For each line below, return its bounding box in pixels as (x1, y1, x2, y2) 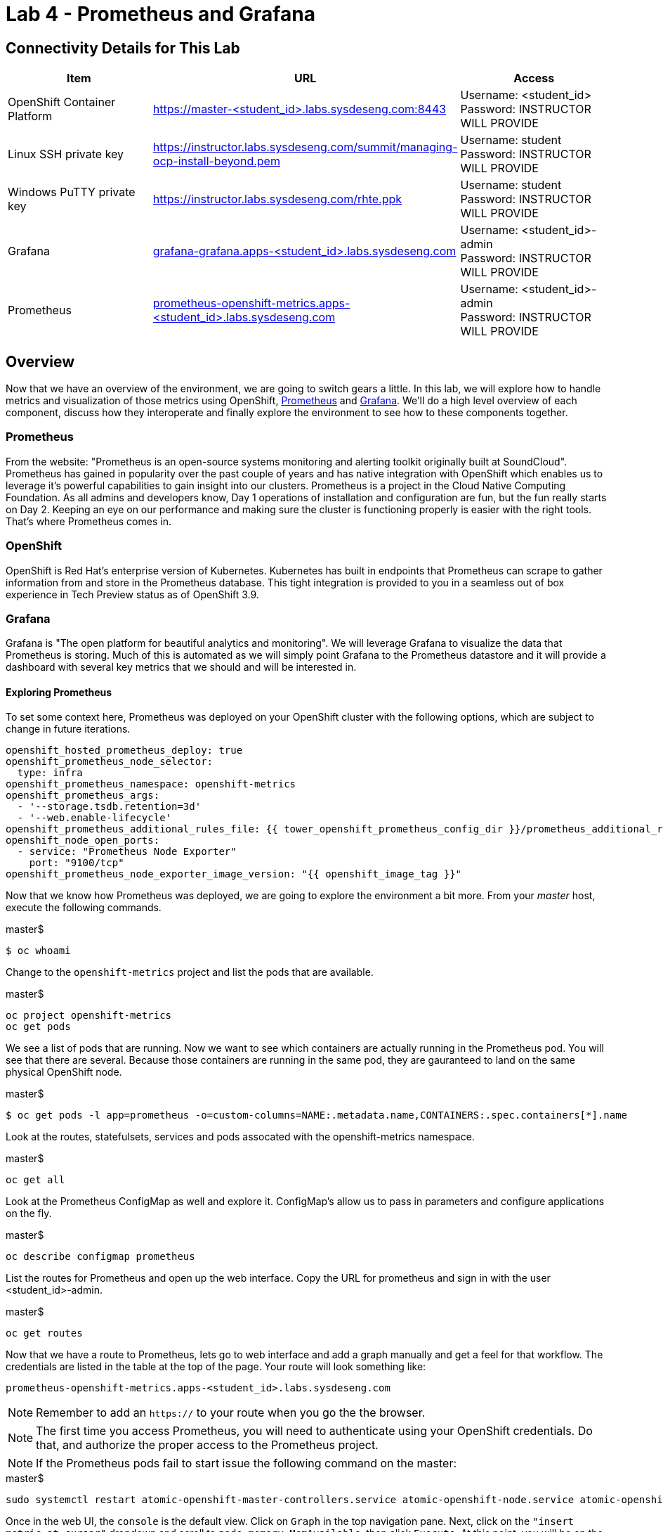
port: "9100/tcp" (29, 857, 124, 869)
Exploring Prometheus (6, 685, 112, 698)
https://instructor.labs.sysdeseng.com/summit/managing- (152, 140, 458, 155)
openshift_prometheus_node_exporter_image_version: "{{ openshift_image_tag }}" (6, 868, 462, 880)
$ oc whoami (6, 945, 71, 957)
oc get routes (6, 1327, 83, 1339)
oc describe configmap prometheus (6, 1251, 195, 1263)
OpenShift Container (8, 95, 116, 110)
